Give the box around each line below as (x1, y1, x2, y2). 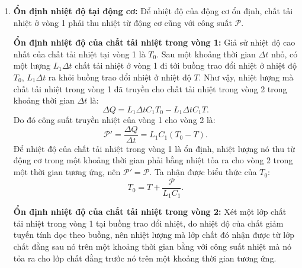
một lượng (13, 59, 51, 72)
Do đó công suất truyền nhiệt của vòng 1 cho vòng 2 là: (13, 114, 216, 126)
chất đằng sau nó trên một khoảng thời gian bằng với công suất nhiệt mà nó (13, 240, 292, 252)
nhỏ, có (271, 47, 298, 60)
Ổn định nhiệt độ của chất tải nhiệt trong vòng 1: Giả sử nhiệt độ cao (13, 36, 295, 49)
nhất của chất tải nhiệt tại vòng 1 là (13, 47, 146, 60)
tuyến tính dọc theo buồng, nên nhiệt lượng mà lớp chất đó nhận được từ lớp (13, 228, 294, 241)
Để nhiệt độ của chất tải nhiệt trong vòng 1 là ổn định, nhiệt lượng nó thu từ (13, 142, 295, 154)
